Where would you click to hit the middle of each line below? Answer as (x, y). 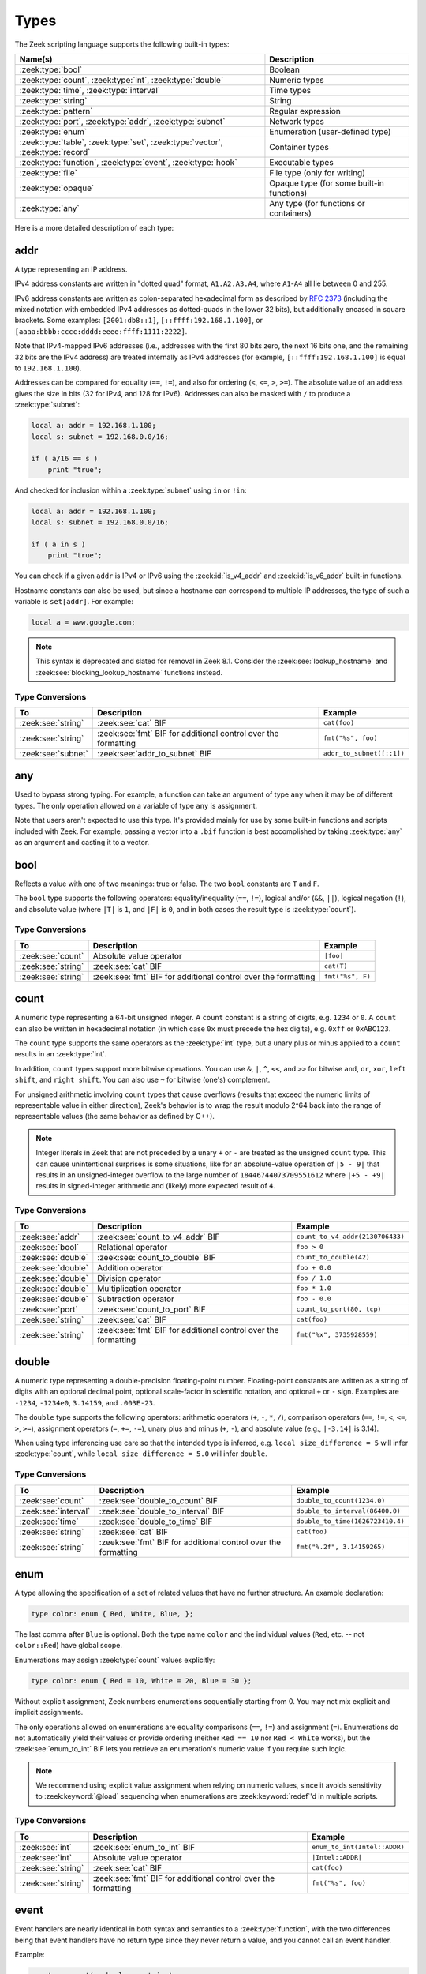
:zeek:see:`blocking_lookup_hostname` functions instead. (129, 672)
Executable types (302, 162)
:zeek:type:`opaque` (57, 188)
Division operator (129, 1278)
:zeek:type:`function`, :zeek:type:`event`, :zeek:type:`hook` (128, 162)
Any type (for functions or (318, 203)
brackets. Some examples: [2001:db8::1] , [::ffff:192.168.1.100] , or (139, 321)
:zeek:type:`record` (55, 152)
